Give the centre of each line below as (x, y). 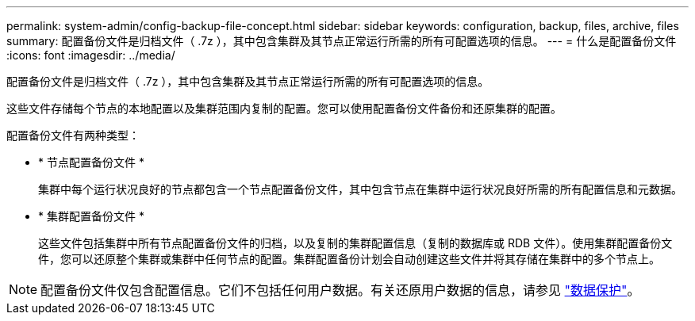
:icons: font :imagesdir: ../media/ (91, 55)
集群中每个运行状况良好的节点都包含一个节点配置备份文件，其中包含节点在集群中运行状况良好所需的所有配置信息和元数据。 (360, 189)
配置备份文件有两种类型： (73, 135)
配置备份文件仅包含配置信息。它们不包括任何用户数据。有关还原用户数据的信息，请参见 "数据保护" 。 (340, 290)
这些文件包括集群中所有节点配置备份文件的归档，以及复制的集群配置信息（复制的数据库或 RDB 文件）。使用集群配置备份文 (355, 243)
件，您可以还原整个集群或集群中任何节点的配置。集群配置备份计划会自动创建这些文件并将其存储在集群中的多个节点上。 (349, 259)
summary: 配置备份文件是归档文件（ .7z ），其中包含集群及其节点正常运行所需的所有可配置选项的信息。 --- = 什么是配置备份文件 (342, 41)
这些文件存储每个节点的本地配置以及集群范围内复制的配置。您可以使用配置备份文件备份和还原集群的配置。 (284, 108)
